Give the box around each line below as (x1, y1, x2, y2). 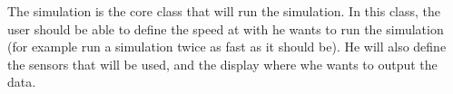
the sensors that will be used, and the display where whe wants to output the (7, 54, 438, 73)
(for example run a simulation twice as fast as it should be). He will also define (7, 37, 447, 56)
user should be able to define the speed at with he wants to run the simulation (7, 19, 444, 38)
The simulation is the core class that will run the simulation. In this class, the (7, 2, 441, 20)
